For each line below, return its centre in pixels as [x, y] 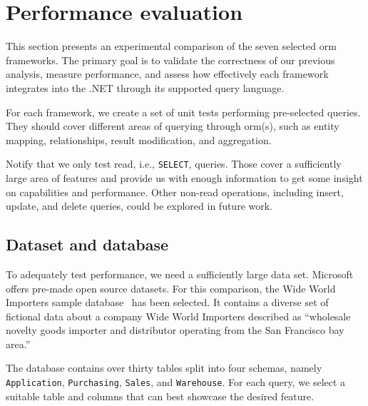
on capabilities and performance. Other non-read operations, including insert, [175, 192]
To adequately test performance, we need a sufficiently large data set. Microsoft [180, 274]
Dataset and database [87, 244]
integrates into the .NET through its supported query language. [145, 87]
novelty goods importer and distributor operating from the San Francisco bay [175, 330]
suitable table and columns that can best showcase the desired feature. [160, 396]
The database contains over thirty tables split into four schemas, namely [164, 368]
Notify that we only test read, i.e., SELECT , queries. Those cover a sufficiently [174, 164]
